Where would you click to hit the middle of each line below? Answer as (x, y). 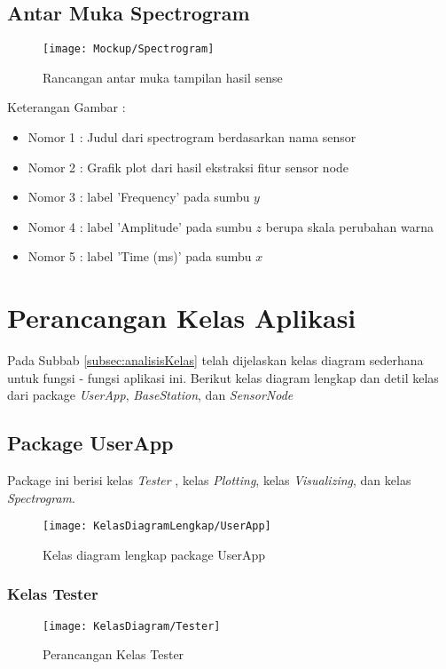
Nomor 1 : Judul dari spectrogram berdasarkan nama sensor (192, 137)
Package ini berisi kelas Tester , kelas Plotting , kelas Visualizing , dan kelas (209, 480)
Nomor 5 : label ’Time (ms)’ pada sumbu (140, 256)
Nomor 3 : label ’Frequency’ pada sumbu (139, 197)
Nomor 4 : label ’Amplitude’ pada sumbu (140, 226)
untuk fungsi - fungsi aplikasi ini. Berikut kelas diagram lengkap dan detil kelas (223, 377)
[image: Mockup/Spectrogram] (129, 49)
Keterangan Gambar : (67, 107)
